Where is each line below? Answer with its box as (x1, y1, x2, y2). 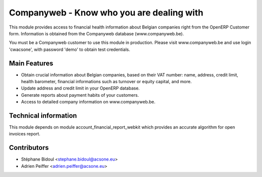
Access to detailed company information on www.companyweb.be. (21, 99, 155, 105)
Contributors (9, 144, 49, 152)
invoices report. (9, 131, 41, 137)
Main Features (9, 59, 53, 67)
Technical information (9, 112, 77, 119)
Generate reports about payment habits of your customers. (21, 92, 139, 98)
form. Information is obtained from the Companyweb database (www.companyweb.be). (9, 30, 184, 36)
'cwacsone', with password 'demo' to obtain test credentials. (9, 46, 131, 52)
